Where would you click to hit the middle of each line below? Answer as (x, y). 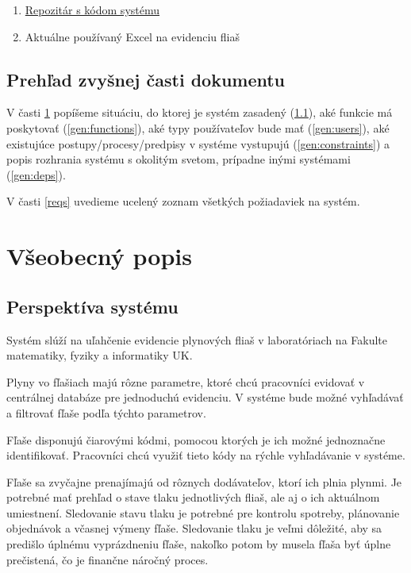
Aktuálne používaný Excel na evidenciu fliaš (132, 36)
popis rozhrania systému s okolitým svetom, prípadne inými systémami (179, 159)
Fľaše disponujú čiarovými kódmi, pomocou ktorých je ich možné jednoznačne (196, 439)
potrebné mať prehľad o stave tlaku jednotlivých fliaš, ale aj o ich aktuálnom (193, 497)
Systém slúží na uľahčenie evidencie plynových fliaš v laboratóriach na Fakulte (197, 339)
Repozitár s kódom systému (92, 10)
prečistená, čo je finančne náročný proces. (108, 559)
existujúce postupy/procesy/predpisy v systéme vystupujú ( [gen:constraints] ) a (198, 143)
